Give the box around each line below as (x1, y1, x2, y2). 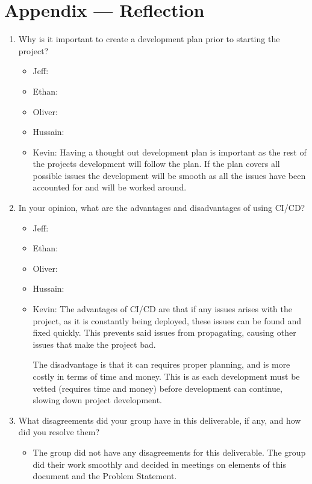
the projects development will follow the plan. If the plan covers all (33, 157, 280, 170)
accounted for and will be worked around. (33, 181, 187, 193)
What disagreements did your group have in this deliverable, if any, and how (18, 413, 301, 426)
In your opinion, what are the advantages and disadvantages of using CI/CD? (18, 201, 305, 214)
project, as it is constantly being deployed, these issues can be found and (33, 314, 302, 327)
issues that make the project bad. (33, 338, 156, 350)
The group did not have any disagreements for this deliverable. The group (33, 445, 306, 458)
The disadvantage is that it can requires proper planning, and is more (33, 358, 290, 371)
